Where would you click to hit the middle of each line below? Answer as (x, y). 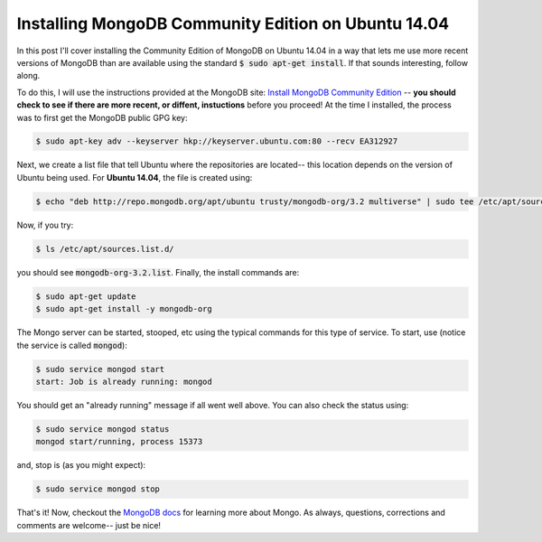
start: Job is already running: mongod (124, 381)
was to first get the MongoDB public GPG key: (102, 117)
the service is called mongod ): (72, 345)
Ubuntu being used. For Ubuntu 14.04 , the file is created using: (135, 177)
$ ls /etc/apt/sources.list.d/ (105, 249)
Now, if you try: (45, 225)
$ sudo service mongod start (100, 369)
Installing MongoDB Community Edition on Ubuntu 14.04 (233, 23)
